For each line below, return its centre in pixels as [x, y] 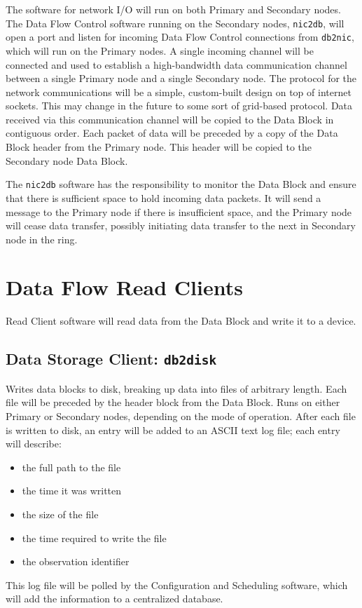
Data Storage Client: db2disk [111, 359]
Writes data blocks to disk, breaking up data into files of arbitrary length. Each [176, 388]
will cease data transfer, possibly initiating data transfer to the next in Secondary [181, 225]
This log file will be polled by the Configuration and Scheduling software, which [177, 585]
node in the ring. [42, 239]
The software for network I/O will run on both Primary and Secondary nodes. [173, 9]
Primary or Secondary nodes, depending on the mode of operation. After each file [181, 416]
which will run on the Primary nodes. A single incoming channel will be [160, 50]
